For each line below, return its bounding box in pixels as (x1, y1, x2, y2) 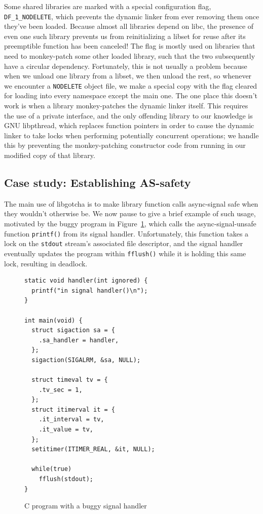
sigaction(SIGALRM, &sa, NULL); (31, 356, 141, 364)
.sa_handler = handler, (39, 336, 119, 344)
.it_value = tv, (39, 426, 94, 433)
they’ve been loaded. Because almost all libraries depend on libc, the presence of (4, 21, 254, 31)
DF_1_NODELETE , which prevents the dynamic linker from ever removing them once (4, 11, 259, 21)
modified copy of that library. (4, 150, 95, 161)
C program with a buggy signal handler (24, 500, 147, 511)
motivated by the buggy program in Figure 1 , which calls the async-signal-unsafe (4, 218, 256, 229)
